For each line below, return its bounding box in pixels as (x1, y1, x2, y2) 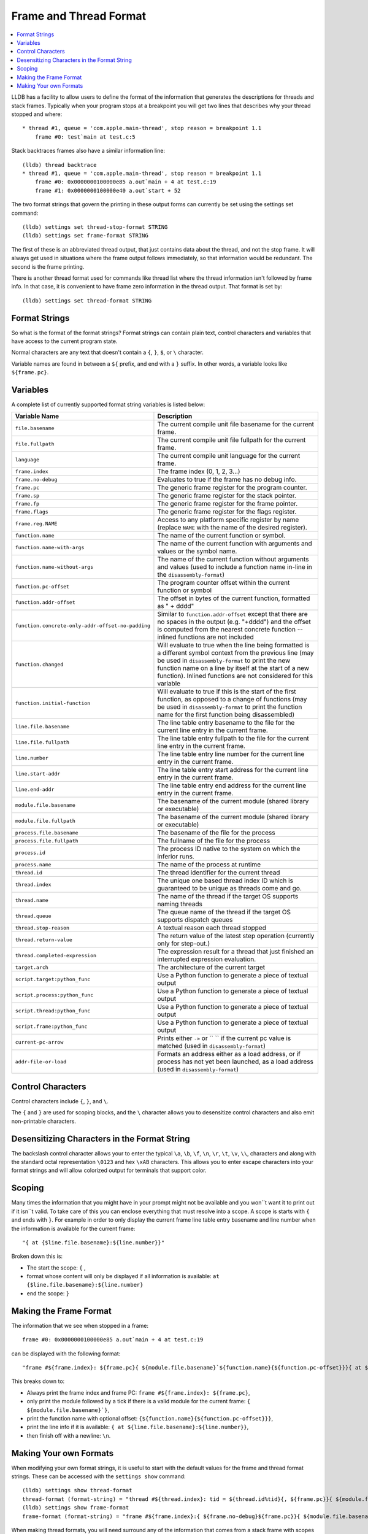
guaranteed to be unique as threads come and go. (157, 884, 302, 893)
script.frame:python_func (15, 1023, 88, 1030)
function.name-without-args (15, 563, 94, 570)
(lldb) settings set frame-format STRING (22, 232, 148, 239)
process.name (15, 861, 52, 868)
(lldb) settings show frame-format (22, 1504, 129, 1511)
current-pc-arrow (15, 1039, 64, 1046)
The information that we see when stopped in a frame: (11, 1322, 148, 1329)
